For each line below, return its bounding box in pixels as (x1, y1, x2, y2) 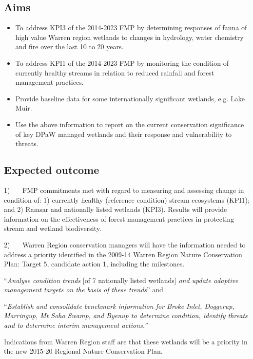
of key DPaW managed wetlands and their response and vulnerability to (15, 129, 232, 139)
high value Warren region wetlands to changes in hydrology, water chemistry (15, 32, 244, 42)
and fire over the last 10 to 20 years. (15, 41, 124, 52)
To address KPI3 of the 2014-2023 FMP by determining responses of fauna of (15, 22, 247, 33)
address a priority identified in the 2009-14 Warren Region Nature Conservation (4, 249, 242, 259)
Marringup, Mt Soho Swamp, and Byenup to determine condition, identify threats (4, 310, 248, 321)
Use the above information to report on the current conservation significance (15, 119, 244, 129)
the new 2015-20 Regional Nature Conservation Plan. (4, 346, 163, 356)
